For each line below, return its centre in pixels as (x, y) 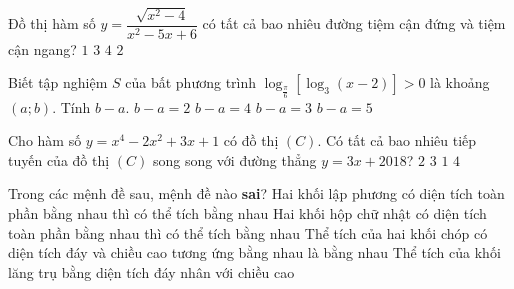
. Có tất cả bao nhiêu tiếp (397, 140)
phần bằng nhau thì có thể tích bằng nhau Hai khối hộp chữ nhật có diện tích (247, 213)
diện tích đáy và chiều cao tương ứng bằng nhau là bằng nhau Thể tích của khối (254, 252)
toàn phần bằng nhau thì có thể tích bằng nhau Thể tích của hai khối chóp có (248, 232)
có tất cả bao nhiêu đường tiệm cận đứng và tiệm (354, 23)
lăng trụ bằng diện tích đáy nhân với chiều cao (151, 271)
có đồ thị (251, 140)
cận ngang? (42, 48)
